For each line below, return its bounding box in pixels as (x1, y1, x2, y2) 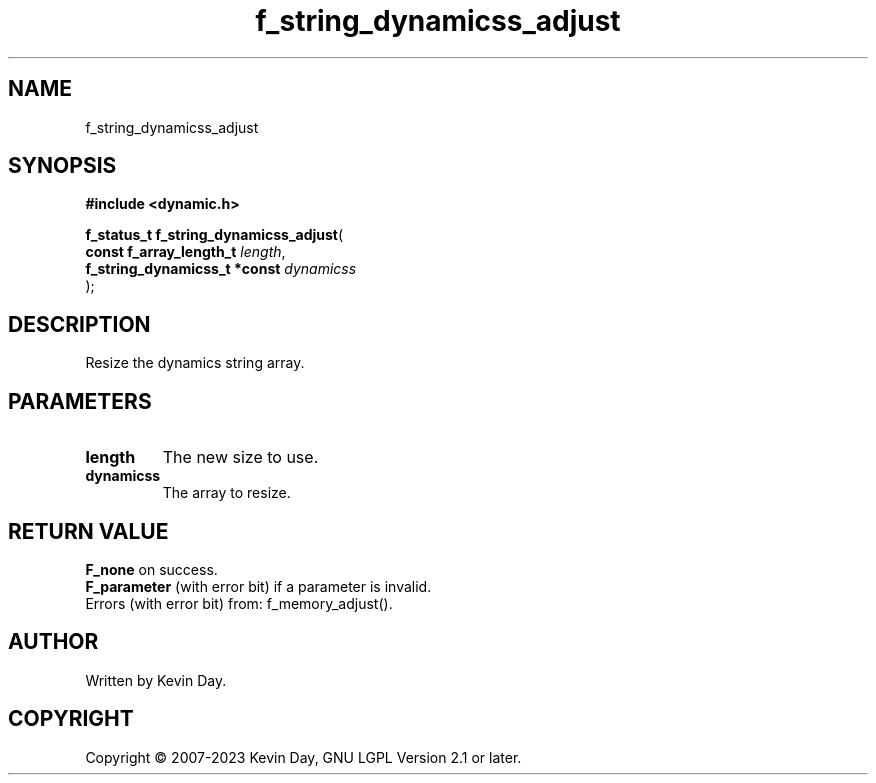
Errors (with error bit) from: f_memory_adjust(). (85, 594, 393, 612)
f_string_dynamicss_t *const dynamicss (85, 260, 357, 278)
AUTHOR (8, 629, 99, 655)
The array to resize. (162, 484, 291, 502)
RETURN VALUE (8, 518, 169, 544)
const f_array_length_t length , (85, 243, 286, 261)
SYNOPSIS (8, 153, 117, 179)
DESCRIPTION (8, 311, 151, 337)
